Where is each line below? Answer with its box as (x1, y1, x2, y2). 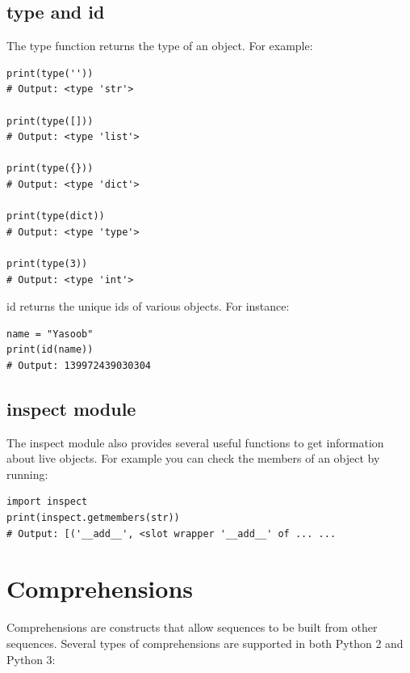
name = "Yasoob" (6, 328, 94, 340)
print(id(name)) (6, 344, 94, 356)
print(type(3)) (6, 257, 88, 269)
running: (6, 465, 48, 482)
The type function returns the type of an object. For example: (6, 37, 313, 54)
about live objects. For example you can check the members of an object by (6, 450, 380, 467)
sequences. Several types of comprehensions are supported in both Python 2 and (6, 634, 404, 651)
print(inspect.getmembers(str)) (6, 512, 180, 524)
